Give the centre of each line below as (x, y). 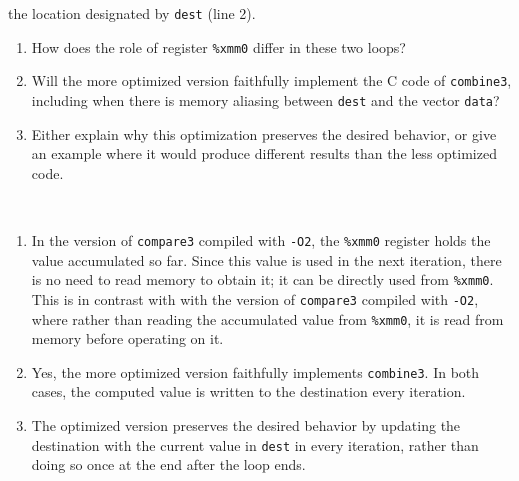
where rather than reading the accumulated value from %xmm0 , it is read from (267, 318)
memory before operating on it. (127, 338)
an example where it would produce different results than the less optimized (264, 153)
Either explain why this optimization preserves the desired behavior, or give (264, 133)
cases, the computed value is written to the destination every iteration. (248, 391)
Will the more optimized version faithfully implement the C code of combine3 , (271, 80)
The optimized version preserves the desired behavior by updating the (246, 425)
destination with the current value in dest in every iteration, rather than (255, 444)
